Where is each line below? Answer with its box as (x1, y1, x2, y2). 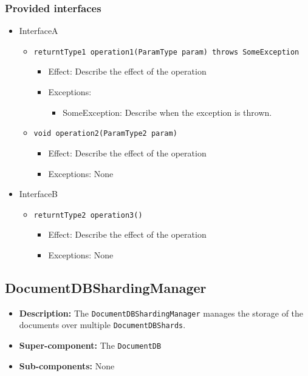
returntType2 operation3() (33, 210, 143, 220)
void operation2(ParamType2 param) (33, 129, 177, 138)
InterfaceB (19, 187, 58, 200)
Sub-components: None (19, 359, 115, 372)
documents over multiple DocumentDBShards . (19, 318, 186, 331)
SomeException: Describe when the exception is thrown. (63, 106, 272, 118)
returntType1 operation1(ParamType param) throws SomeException (33, 47, 299, 56)
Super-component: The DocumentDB (19, 339, 162, 352)
